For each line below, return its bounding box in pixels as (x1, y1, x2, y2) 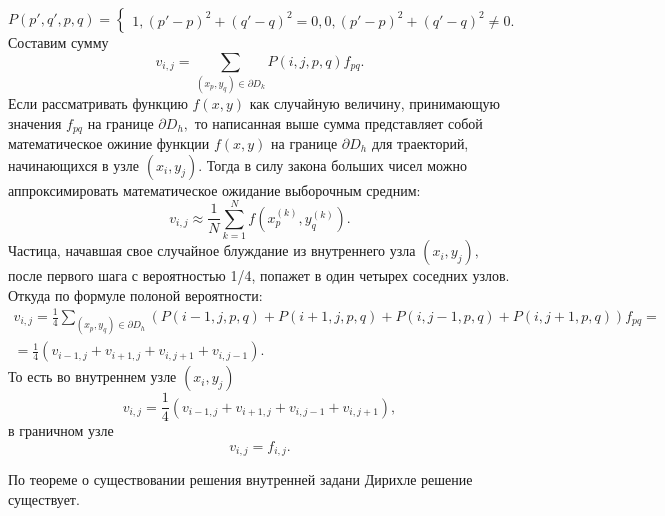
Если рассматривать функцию (8, 92, 188, 113)
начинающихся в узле (8, 154, 140, 175)
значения (8, 112, 62, 133)
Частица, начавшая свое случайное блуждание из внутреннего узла (8, 240, 416, 261)
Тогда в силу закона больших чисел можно (206, 154, 467, 175)
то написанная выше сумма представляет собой (194, 112, 483, 133)
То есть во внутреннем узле (8, 366, 177, 387)
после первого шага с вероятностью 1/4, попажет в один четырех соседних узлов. (8, 265, 510, 286)
